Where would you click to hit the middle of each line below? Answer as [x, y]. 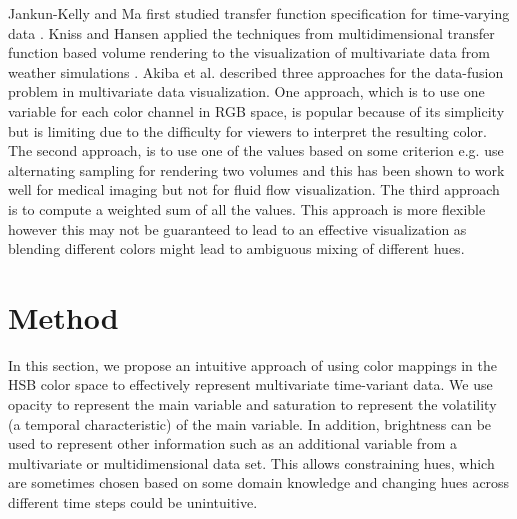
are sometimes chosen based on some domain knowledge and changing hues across [259, 482]
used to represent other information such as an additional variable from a [232, 443]
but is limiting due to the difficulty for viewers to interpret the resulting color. [247, 130]
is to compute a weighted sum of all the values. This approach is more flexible [247, 208]
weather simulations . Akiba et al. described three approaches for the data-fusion [256, 71]
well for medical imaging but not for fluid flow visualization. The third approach [254, 189]
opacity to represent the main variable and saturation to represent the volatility [252, 404]
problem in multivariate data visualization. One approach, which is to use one [246, 91]
